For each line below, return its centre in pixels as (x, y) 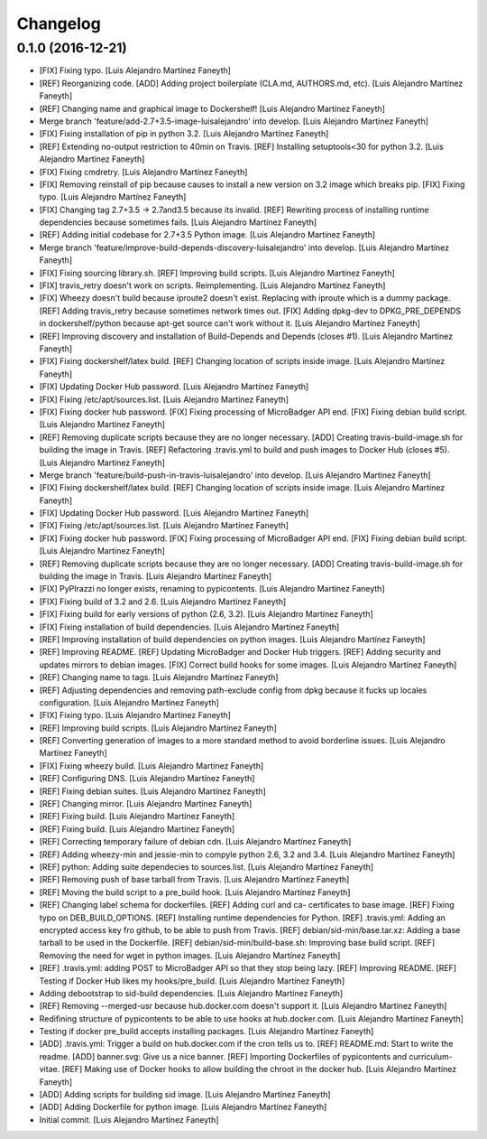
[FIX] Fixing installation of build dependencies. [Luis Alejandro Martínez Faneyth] (189, 627)
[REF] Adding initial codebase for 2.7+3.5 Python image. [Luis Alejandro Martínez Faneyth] (207, 235)
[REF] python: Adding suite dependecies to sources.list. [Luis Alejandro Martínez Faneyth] (207, 867)
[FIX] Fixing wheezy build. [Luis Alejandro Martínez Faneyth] (152, 766)
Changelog (59, 23)
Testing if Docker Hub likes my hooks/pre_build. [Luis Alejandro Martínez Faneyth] (192, 981)
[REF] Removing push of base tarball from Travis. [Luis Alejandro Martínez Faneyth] (194, 880)
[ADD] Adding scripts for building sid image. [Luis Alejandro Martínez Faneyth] (185, 1095)
